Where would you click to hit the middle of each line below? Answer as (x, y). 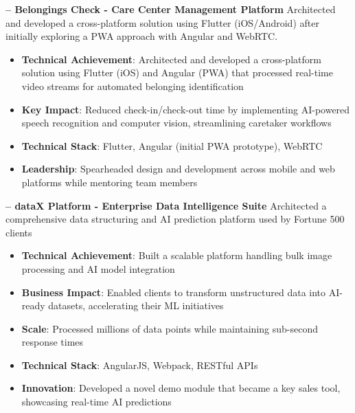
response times (53, 342)
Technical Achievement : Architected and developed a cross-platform (171, 59)
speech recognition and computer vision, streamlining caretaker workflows (176, 123)
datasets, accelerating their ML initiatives (136, 305)
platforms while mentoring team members (110, 182)
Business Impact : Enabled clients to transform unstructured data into (174, 292)
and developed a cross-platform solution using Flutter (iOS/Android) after (162, 22)
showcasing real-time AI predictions (96, 402)
